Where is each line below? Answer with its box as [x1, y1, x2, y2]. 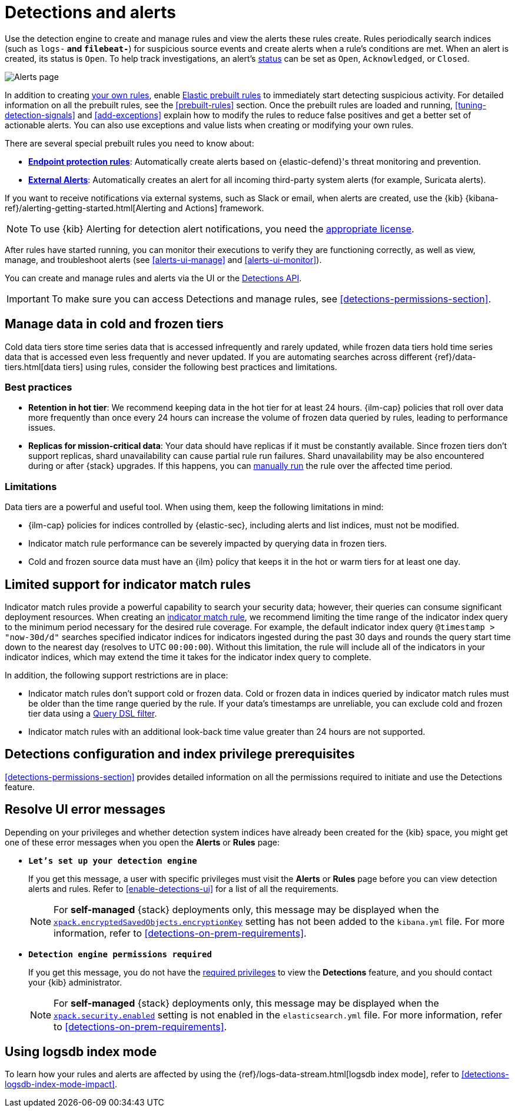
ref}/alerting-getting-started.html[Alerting [5, 202, 166, 213]
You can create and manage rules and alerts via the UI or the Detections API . [5, 272, 302, 283]
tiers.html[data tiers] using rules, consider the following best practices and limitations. [5, 361, 337, 372]
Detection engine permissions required [28, 949, 212, 959]
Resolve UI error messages [5, 802, 166, 817]
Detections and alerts [5, 2, 176, 22]
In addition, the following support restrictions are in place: [5, 670, 228, 680]
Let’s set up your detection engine [28, 855, 197, 865]
